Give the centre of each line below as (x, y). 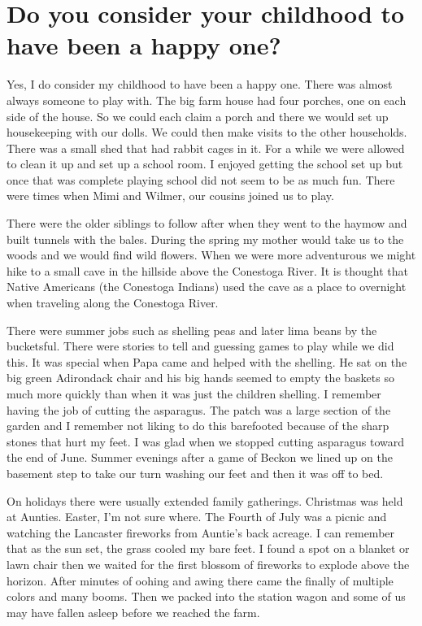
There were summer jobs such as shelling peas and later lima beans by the (192, 330)
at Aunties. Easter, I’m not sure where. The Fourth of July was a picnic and (197, 517)
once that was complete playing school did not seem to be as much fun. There (201, 179)
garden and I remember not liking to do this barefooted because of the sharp (198, 426)
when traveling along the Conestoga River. (113, 303)
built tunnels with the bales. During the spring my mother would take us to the (205, 239)
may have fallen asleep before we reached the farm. (133, 612)
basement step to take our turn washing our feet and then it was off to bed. (195, 473)
